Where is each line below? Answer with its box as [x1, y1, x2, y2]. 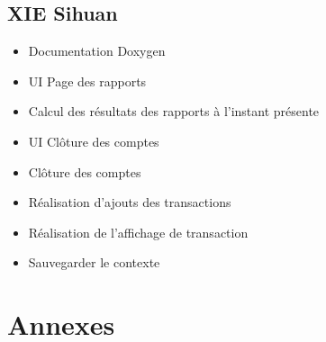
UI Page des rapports [28, 71, 147, 90]
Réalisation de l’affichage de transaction [28, 222, 249, 241]
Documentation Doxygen [28, 41, 166, 60]
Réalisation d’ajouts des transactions [28, 193, 231, 211]
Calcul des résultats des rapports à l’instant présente [28, 102, 320, 121]
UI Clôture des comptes [28, 131, 159, 150]
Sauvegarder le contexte [28, 253, 160, 272]
